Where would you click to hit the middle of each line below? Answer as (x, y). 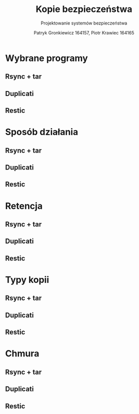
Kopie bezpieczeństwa (84, 9)
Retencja (24, 206)
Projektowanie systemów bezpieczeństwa (84, 23)
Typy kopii (27, 280)
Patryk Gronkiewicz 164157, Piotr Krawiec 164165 (84, 32)
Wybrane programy (47, 58)
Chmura (22, 354)
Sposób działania (42, 132)
